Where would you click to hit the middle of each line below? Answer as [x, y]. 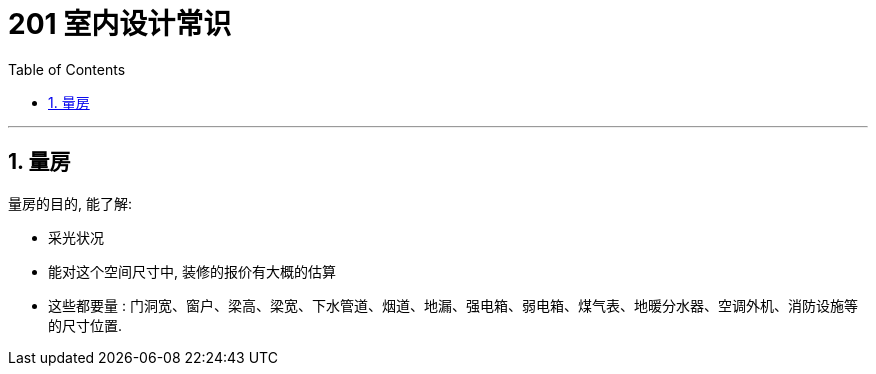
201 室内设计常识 [120, 24]
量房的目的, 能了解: [70, 203]
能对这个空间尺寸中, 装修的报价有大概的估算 [192, 271]
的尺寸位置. [85, 325]
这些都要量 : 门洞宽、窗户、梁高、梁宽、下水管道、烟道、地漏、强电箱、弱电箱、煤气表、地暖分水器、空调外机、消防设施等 [453, 305]
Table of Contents [67, 69]
